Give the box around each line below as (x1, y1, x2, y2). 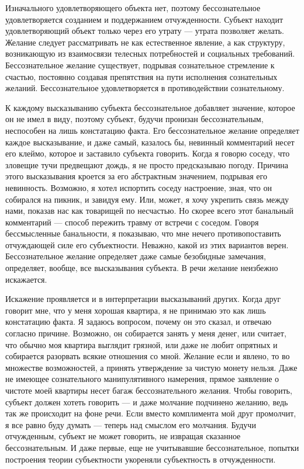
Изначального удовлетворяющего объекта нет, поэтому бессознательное (5, 2, 261, 13)
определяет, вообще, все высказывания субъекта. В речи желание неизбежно (5, 262, 278, 274)
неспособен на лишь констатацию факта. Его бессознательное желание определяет (5, 124, 299, 136)
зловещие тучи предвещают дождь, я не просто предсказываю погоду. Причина (5, 158, 288, 171)
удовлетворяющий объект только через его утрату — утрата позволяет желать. (5, 25, 284, 37)
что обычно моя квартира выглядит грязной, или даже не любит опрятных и (5, 338, 278, 350)
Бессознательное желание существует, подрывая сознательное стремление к (5, 58, 275, 71)
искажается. (5, 273, 47, 285)
